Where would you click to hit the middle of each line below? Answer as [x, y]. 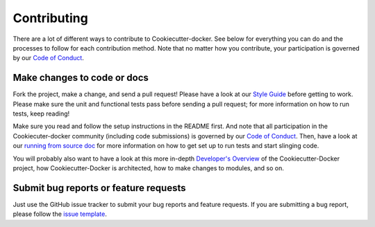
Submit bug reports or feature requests [99, 188]
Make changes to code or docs [81, 78]
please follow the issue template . [60, 214]
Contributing [50, 18]
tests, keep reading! [41, 113]
